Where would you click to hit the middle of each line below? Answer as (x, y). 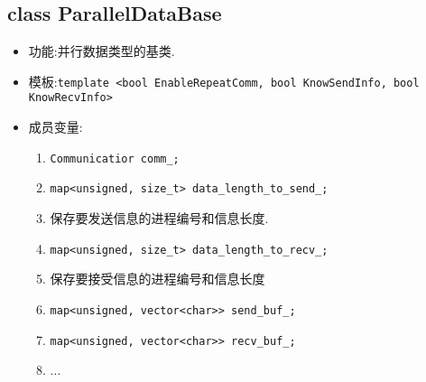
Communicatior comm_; (115, 158)
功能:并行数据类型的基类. (102, 51)
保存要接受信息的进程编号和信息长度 (157, 279)
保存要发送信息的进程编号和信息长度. (159, 218)
